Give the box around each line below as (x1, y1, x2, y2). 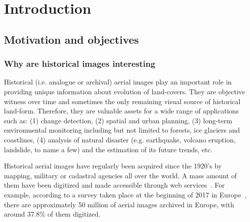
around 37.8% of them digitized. (4, 209, 101, 219)
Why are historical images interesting (4, 57, 156, 70)
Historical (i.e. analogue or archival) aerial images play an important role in (4, 77, 232, 87)
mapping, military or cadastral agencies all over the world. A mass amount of (4, 170, 237, 180)
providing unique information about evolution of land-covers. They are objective (4, 86, 246, 96)
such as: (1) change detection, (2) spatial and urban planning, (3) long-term (4, 115, 232, 125)
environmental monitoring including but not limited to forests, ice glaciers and (4, 125, 240, 135)
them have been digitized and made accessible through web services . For (4, 180, 225, 190)
